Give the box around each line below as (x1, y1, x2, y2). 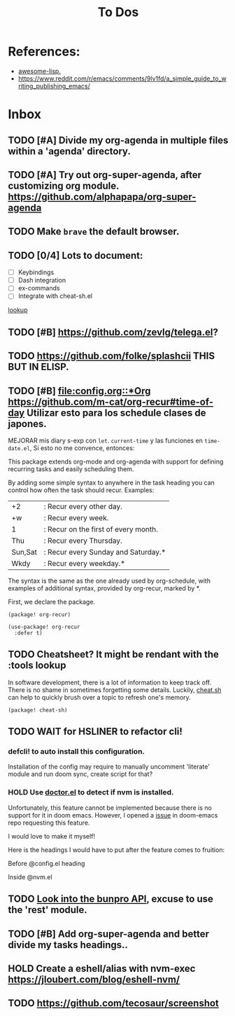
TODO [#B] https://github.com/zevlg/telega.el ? (8, 326, 219, 338)
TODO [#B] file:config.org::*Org (8, 385, 151, 397)
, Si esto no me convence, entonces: (29, 443, 135, 452)
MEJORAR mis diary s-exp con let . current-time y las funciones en (8, 436, 204, 445)
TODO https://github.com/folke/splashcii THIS (8, 350, 215, 362)
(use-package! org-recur (8, 623, 80, 630)
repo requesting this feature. (8, 818, 90, 827)
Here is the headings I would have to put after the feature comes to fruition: (8, 846, 225, 854)
